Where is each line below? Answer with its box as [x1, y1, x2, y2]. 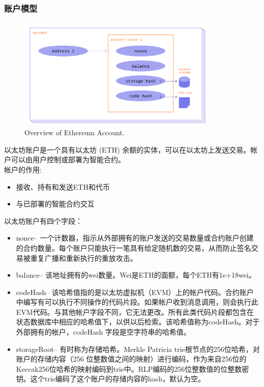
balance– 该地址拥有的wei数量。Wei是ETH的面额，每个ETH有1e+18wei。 [16, 270, 256, 280]
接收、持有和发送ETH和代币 [16, 181, 110, 192]
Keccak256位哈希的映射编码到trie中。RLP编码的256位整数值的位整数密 [16, 363, 249, 374]
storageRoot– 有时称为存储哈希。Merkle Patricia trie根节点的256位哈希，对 [16, 343, 260, 354]
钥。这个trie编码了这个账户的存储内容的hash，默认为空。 [16, 373, 205, 384]
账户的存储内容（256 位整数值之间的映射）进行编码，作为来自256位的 [16, 353, 247, 364]
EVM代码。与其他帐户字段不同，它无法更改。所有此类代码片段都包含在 [16, 306, 254, 317]
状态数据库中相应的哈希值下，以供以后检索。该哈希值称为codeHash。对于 [16, 316, 260, 327]
